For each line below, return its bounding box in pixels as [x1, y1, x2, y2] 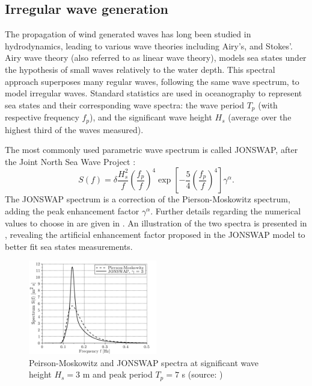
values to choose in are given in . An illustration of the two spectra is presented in [5, 216, 307, 229]
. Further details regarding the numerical [150, 205, 301, 217]
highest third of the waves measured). [5, 123, 144, 135]
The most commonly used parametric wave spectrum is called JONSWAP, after [5, 143, 298, 156]
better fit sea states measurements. [5, 240, 133, 252]
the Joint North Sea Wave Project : [5, 155, 136, 167]
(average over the [228, 111, 292, 123]
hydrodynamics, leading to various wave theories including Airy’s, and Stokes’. [5, 39, 293, 52]
